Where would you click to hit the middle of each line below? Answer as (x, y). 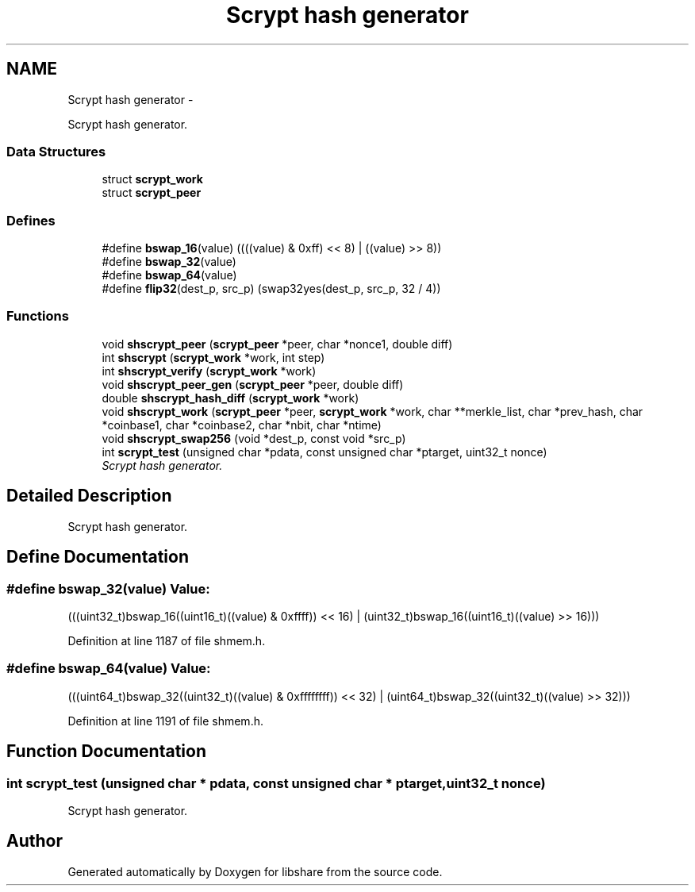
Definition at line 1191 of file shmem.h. (165, 721)
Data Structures (56, 151)
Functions (38, 316)
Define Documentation (98, 557)
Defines (31, 220)
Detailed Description (89, 496)
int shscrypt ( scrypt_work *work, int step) (213, 357)
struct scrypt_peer (152, 193)
